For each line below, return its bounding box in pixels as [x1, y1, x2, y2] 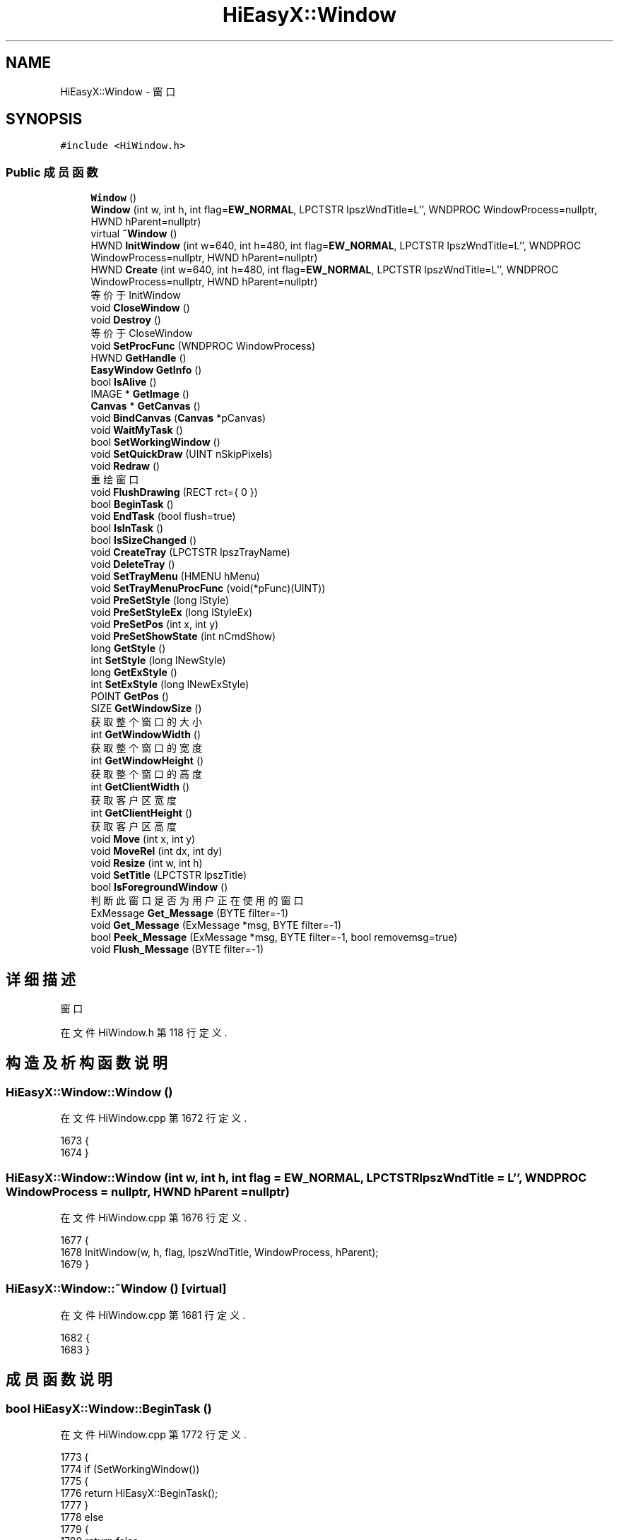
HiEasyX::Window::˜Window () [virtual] [6, 1281, 227, 1296]
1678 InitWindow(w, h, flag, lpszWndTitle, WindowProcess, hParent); [60, 1246, 379, 1258]
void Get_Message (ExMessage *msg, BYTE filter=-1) [90, 919, 342, 932]
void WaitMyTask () [90, 424, 183, 437]
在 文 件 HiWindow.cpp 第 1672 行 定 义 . [60, 1112, 247, 1125]
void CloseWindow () [90, 302, 190, 314]
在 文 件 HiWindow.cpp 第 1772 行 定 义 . [60, 1428, 247, 1440]
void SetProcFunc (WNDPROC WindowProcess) [90, 340, 315, 353]
